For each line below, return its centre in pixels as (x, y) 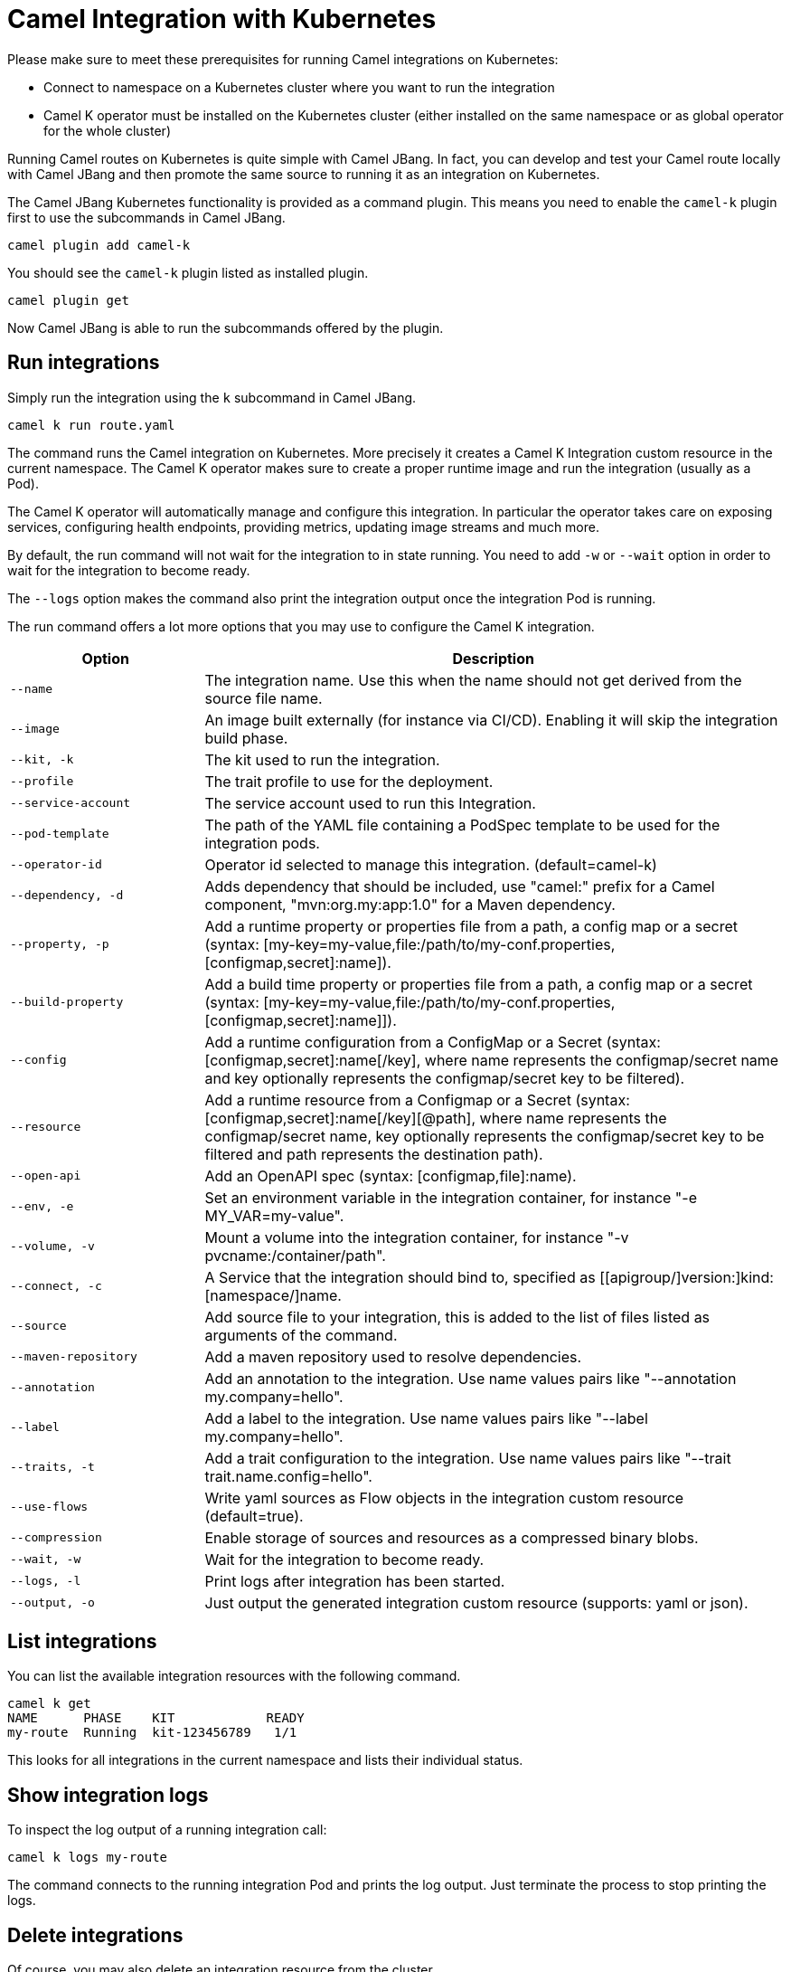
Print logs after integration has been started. (355, 1581)
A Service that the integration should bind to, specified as (400, 1277)
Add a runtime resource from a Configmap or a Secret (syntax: (417, 1100)
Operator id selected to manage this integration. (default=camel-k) (431, 864)
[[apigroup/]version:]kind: (687, 1277)
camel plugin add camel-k (99, 245)
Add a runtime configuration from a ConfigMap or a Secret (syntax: (433, 1042)
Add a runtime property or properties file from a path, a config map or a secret (471, 926)
